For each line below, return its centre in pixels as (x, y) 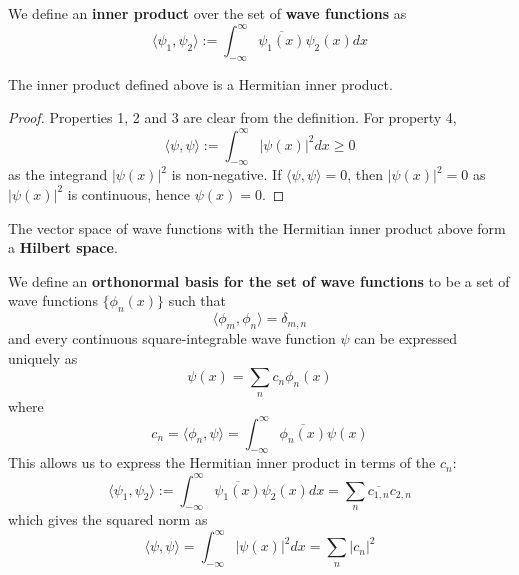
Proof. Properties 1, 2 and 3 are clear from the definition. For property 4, (232, 117)
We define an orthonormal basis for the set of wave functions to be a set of (259, 280)
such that (197, 300)
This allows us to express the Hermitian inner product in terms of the (222, 462)
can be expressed (406, 337)
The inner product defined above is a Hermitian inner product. (200, 83)
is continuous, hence (129, 193)
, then (365, 174)
